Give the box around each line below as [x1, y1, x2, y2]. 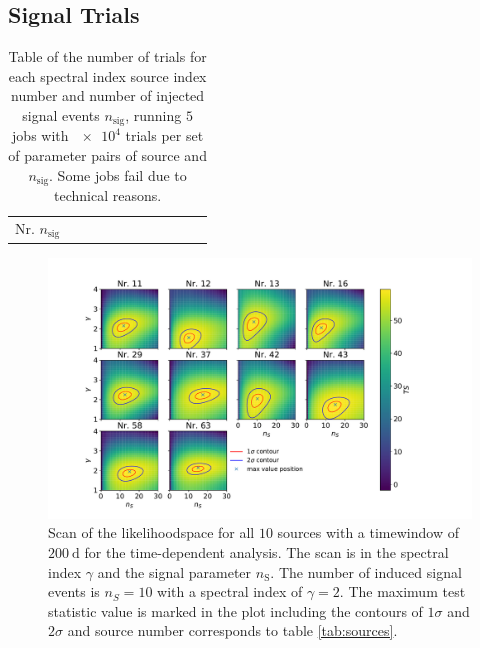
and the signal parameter [97, 561, 252, 582]
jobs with [12, 125, 69, 146]
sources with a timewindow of [277, 522, 459, 543]
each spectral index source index [8, 65, 207, 86]
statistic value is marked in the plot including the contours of [48, 600, 423, 621]
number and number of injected [11, 85, 205, 106]
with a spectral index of [157, 581, 303, 602]
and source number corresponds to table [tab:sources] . [67, 620, 398, 641]
